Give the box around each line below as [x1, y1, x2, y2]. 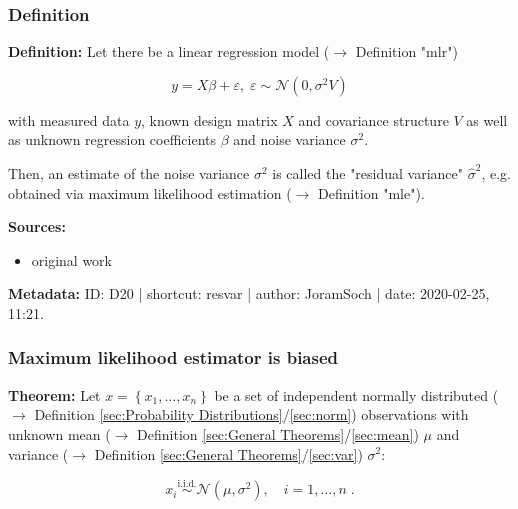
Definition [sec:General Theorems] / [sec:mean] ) [137, 423, 419, 444]
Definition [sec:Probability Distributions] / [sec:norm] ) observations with [34, 404, 469, 425]
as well [466, 109, 508, 130]
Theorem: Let [8, 384, 101, 405]
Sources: [8, 216, 66, 237]
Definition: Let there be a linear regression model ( [8, 41, 330, 62]
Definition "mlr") [355, 41, 458, 62]
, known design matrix [141, 109, 278, 130]
